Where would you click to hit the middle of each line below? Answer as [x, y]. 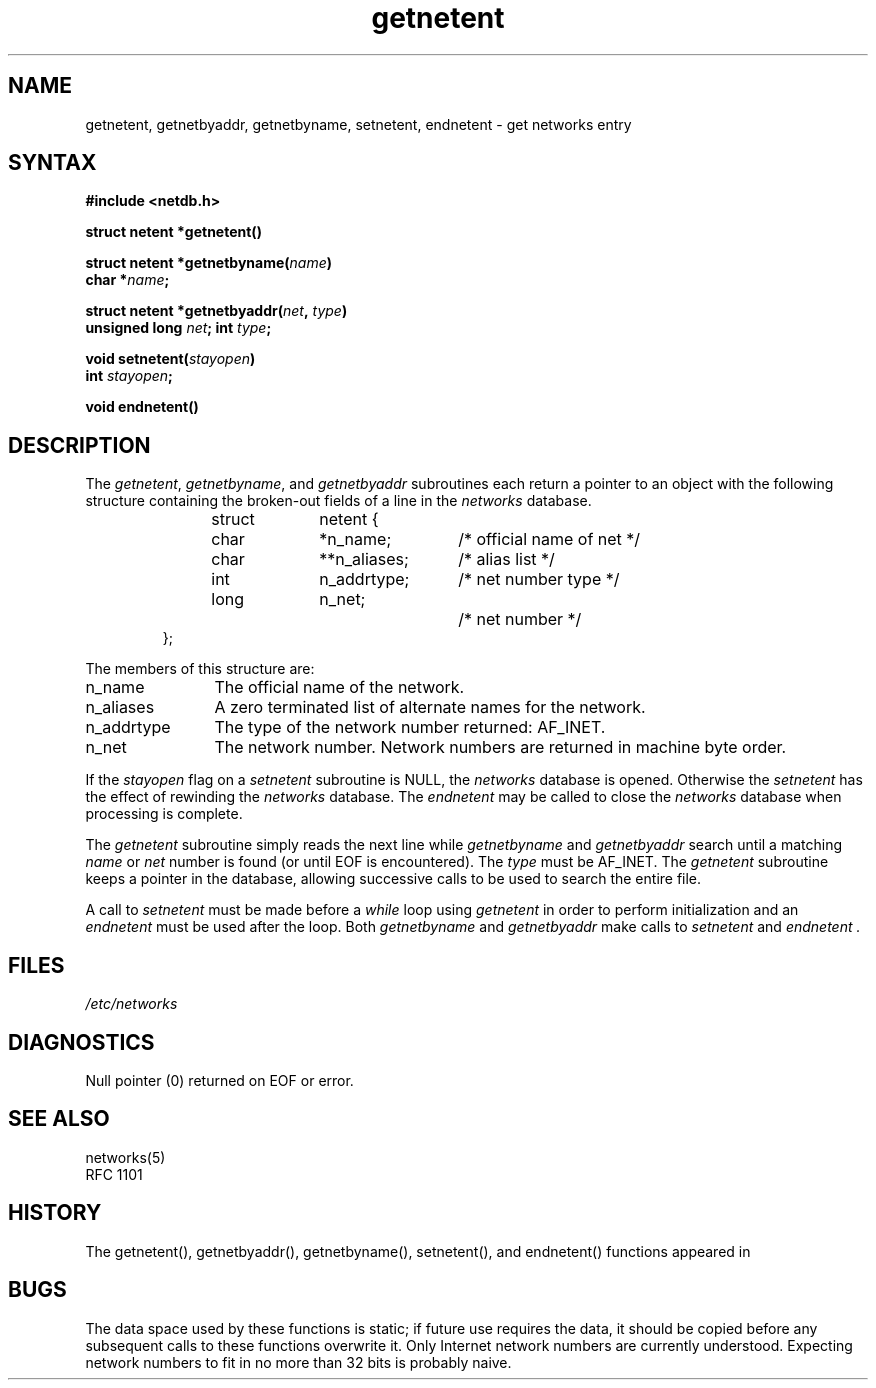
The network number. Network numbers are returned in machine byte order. [500, 747]
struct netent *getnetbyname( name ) [209, 263]
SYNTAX [52, 163]
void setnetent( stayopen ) [170, 359]
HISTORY [55, 1213]
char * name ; [127, 280]
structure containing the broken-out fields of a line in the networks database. [338, 501]
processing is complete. [164, 814]
